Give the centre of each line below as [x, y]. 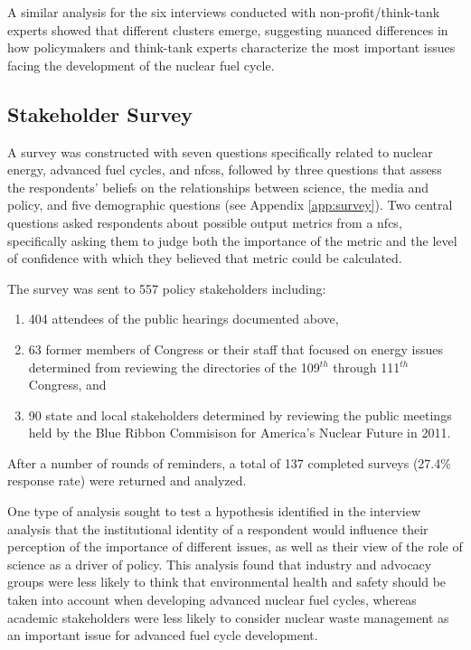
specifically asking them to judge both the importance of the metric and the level [232, 240]
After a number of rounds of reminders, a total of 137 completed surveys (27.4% [229, 462]
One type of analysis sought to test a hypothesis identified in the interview [214, 511]
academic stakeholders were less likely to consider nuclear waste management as [228, 617]
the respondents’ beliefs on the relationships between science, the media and [218, 187]
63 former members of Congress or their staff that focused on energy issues [235, 349]
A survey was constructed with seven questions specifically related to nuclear [220, 151]
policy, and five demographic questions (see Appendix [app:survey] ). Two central [230, 205]
